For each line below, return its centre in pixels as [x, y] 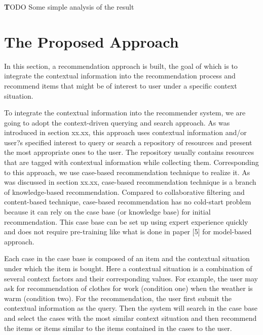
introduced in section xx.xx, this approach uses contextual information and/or [125, 132]
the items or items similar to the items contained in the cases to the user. [118, 328]
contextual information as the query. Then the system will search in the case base [131, 308]
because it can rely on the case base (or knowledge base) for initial [107, 212]
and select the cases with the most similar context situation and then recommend [130, 318]
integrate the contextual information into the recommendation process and [120, 76]
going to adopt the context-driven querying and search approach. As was [117, 122]
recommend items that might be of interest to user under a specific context [121, 85]
